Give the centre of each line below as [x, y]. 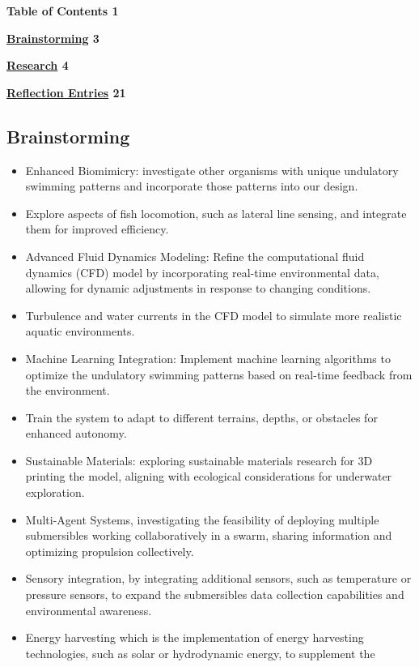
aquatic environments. [80, 331]
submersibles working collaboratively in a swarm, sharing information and [209, 535]
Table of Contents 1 [63, 11]
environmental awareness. [89, 610]
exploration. [55, 492]
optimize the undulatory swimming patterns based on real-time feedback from [219, 374]
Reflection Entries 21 [66, 92]
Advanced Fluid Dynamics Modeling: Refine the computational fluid [195, 256]
